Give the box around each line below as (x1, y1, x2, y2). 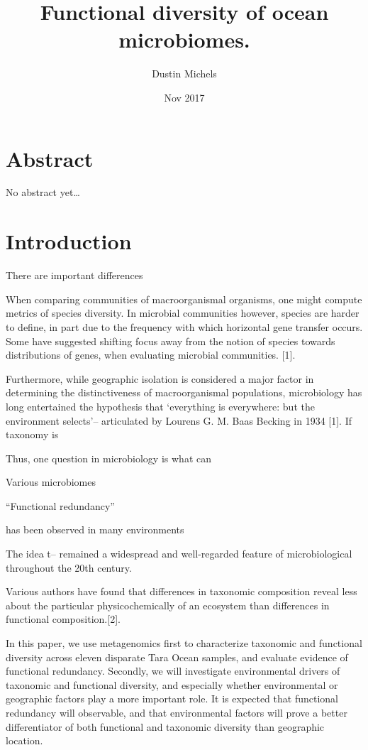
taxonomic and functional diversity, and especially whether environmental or (6, 677, 338, 692)
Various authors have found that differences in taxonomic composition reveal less (6, 584, 357, 599)
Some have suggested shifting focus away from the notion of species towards (6, 333, 335, 348)
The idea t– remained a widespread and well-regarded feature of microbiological (6, 546, 352, 561)
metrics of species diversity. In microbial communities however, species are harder (6, 305, 359, 320)
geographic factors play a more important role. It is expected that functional (6, 691, 338, 706)
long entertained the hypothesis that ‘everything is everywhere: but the (6, 398, 315, 413)
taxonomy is (6, 427, 59, 442)
